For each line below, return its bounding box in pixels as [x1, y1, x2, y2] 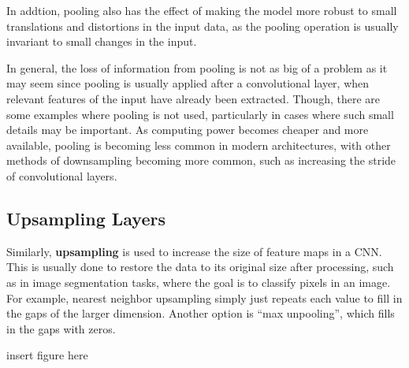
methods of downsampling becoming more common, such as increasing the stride [6, 152, 396, 169]
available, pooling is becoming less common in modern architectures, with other [6, 136, 391, 153]
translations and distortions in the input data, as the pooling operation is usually [6, 17, 399, 34]
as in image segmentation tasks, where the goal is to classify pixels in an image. [6, 273, 391, 290]
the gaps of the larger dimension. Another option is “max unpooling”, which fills [6, 305, 395, 322]
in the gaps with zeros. [6, 320, 116, 336]
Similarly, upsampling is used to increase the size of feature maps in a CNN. [6, 243, 382, 259]
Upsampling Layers [6, 206, 165, 230]
